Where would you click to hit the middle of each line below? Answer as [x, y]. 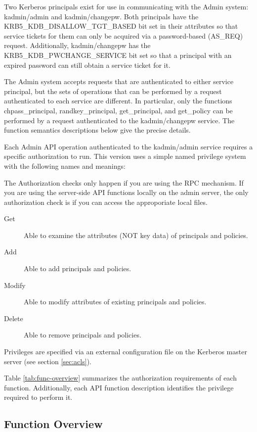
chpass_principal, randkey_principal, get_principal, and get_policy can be [118, 110]
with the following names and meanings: [65, 166]
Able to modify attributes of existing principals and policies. [115, 302]
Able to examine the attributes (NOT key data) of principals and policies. [136, 235]
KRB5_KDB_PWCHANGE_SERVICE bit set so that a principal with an [118, 55]
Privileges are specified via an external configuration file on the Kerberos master [126, 352]
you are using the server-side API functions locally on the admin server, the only [126, 192]
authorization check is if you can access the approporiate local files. [106, 202]
